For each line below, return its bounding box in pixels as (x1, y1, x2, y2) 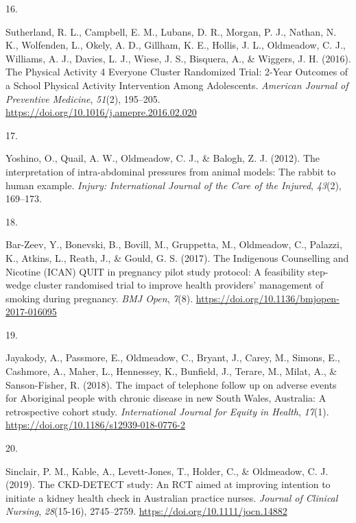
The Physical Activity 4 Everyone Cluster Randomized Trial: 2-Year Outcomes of (5, 64, 348, 79)
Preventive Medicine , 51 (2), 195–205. (5, 91, 161, 106)
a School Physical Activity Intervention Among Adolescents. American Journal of (5, 77, 348, 92)
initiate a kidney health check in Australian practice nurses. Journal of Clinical (5, 490, 338, 504)
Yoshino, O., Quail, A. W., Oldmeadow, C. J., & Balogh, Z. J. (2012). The (5, 151, 320, 165)
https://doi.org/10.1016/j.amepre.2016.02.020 (5, 105, 197, 119)
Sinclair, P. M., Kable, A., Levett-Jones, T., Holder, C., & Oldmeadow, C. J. (5, 463, 329, 478)
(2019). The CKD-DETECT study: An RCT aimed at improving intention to (5, 477, 331, 491)
